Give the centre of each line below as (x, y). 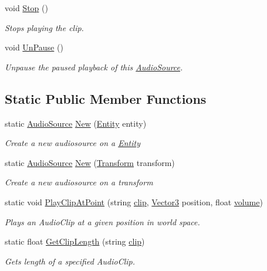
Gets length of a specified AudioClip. (70, 261)
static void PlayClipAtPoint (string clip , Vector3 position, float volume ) (134, 201)
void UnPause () (34, 47)
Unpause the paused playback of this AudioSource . (94, 67)
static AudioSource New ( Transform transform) (90, 162)
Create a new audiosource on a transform (79, 182)
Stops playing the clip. (44, 27)
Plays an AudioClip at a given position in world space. (102, 221)
